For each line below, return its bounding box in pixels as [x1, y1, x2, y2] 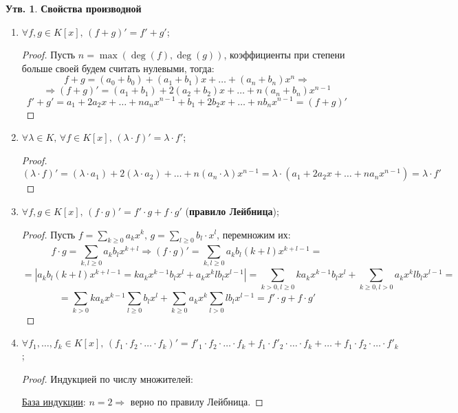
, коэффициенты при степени [223, 47, 345, 62]
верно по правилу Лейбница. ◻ [130, 394, 263, 409]
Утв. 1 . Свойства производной [6, 1, 142, 15]
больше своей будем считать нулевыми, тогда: [21, 60, 215, 75]
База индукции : [21, 394, 86, 409]
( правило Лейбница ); [185, 203, 279, 218]
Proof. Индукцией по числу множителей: [21, 371, 193, 386]
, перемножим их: [217, 227, 291, 241]
